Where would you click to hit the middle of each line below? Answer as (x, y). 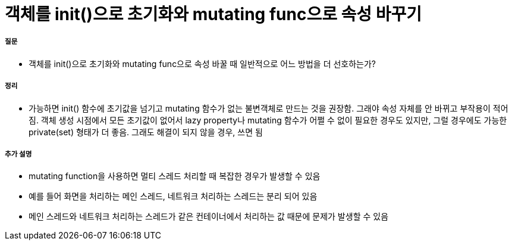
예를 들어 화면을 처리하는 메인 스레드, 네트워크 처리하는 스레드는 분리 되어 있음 (173, 196)
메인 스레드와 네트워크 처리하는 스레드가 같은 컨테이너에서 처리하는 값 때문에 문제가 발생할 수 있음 (209, 217)
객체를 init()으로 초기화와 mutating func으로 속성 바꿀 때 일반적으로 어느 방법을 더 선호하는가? (202, 63)
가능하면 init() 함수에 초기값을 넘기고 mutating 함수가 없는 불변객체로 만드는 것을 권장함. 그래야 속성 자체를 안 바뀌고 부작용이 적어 (268, 108)
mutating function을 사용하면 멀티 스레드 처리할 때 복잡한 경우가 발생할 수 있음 (175, 176)
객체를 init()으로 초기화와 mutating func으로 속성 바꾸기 (213, 14)
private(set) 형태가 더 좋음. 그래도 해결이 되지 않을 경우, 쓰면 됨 (146, 132)
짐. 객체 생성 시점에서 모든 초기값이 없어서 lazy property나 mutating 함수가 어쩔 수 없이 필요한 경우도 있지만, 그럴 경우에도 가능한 (268, 120)
